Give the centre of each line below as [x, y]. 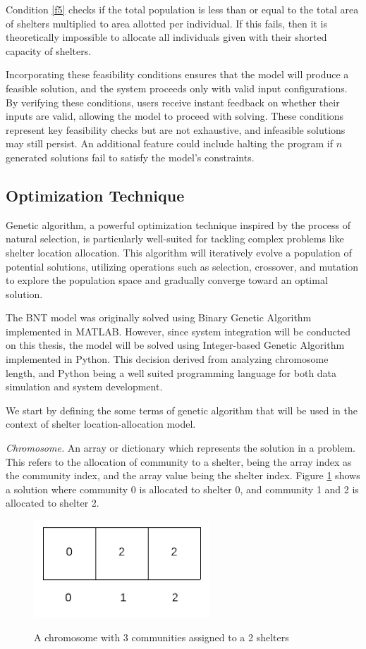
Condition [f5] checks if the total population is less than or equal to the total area [182, 9]
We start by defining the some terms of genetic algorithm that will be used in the [182, 410]
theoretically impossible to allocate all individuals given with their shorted [166, 37]
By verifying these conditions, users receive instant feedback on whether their [173, 102]
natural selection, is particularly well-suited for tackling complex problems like [175, 239]
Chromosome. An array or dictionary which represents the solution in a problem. [181, 448]
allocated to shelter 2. [53, 503]
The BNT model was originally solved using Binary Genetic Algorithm [159, 317]
